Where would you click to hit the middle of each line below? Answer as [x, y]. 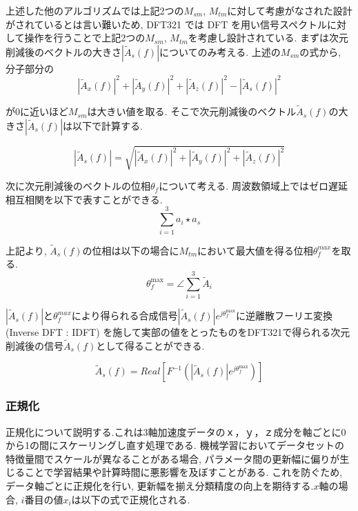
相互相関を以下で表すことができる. [84, 199]
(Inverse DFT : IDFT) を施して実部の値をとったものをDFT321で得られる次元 [178, 332]
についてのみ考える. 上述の [220, 51]
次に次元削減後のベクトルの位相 [78, 186]
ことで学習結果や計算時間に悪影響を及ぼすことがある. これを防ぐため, [183, 472]
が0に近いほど [37, 111]
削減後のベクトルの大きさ [63, 51]
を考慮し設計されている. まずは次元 [268, 38]
